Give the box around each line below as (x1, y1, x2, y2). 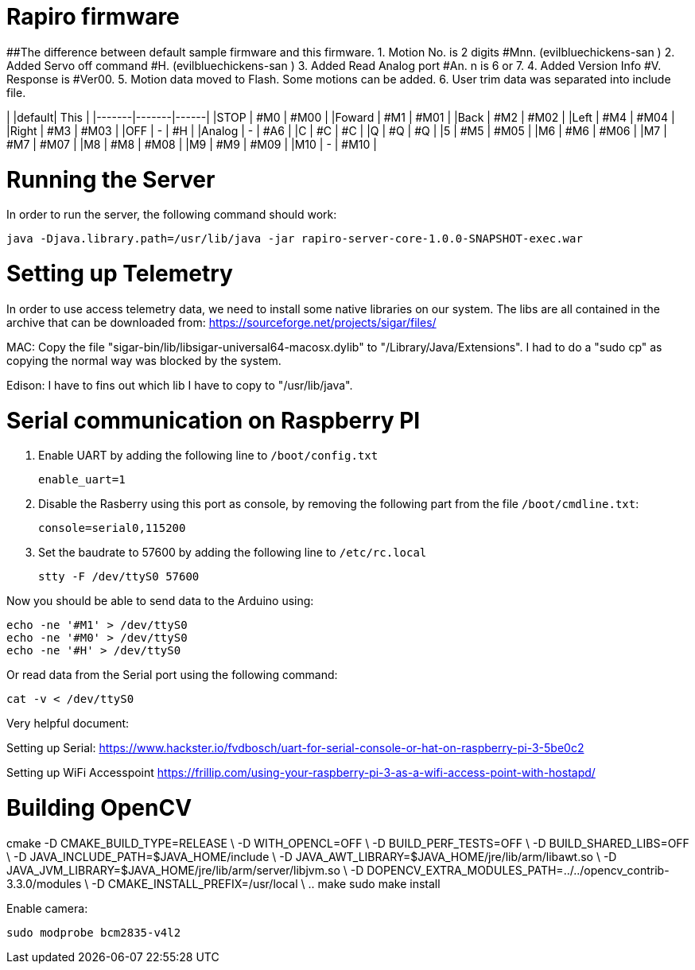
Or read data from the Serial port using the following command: (6, 668, 338, 682)
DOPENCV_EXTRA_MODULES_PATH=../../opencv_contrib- (367, 863, 670, 877)
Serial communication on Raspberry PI (6, 406, 421, 434)
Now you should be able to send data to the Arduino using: (6, 594, 314, 608)
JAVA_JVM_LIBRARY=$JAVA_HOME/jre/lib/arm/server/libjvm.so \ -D (6, 863, 364, 877)
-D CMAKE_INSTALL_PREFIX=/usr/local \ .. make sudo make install (91, 876, 441, 890)
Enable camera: (6, 901, 88, 915)
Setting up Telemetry (6, 260, 233, 287)
